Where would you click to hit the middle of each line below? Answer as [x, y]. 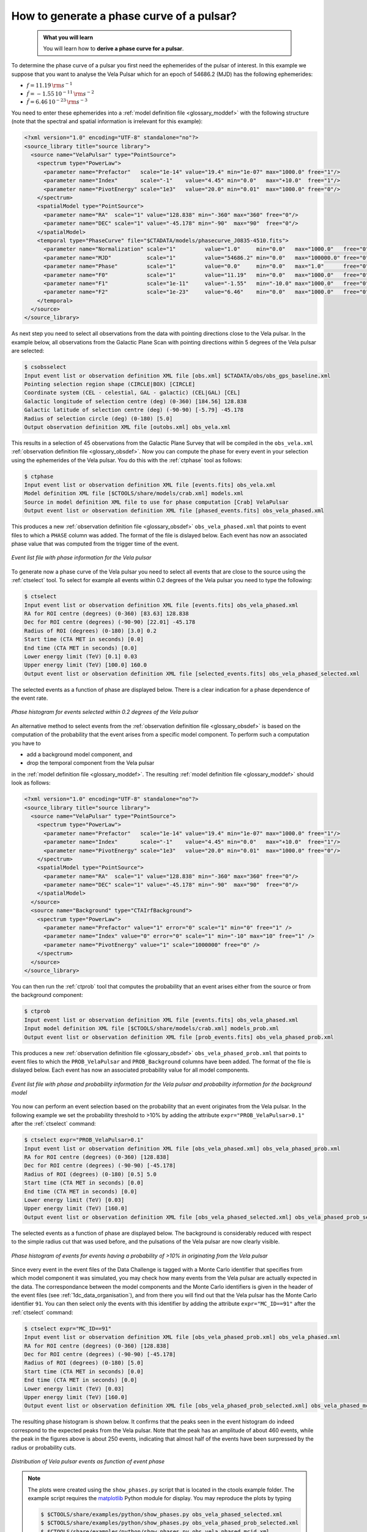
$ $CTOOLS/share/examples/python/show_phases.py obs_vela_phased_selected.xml [161, 1515]
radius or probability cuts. [44, 1447]
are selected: [28, 351]
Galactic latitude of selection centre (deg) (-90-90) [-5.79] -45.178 [134, 410]
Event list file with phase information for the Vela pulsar [81, 558]
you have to [26, 743]
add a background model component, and [80, 754]
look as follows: [31, 783]
